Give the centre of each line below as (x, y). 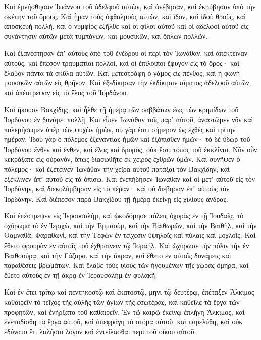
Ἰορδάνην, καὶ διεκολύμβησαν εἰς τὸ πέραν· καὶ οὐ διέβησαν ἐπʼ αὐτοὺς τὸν (117, 189)
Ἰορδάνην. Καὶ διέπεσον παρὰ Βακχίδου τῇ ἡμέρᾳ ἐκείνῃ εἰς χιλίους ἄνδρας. (116, 198)
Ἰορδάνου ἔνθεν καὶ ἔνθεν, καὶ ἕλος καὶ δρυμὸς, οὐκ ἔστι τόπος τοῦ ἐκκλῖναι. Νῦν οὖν (131, 149)
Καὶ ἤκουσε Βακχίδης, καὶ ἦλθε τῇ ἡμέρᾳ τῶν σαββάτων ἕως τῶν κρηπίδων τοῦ (121, 109)
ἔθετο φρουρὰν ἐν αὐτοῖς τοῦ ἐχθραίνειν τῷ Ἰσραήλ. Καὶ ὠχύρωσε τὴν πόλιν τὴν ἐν (127, 245)
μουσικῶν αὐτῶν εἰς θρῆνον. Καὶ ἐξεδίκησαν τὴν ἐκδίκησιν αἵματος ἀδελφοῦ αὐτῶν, (128, 83)
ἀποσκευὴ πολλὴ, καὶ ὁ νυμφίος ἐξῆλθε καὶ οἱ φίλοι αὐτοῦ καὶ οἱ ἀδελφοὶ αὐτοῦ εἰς (126, 26)
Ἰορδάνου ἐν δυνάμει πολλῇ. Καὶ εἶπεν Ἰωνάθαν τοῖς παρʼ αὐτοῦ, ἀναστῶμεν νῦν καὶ (129, 119)
